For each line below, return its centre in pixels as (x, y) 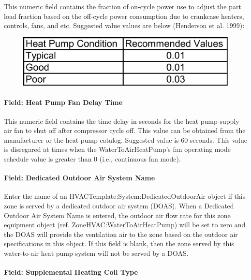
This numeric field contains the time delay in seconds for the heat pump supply (122, 121)
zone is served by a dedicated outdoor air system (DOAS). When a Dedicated (119, 205)
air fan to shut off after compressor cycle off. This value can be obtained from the (125, 130)
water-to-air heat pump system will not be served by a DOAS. (96, 253)
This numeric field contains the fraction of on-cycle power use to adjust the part (123, 6)
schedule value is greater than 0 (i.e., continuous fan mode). (92, 158)
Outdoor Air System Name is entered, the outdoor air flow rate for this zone (117, 215)
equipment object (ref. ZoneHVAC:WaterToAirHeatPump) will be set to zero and (125, 225)
